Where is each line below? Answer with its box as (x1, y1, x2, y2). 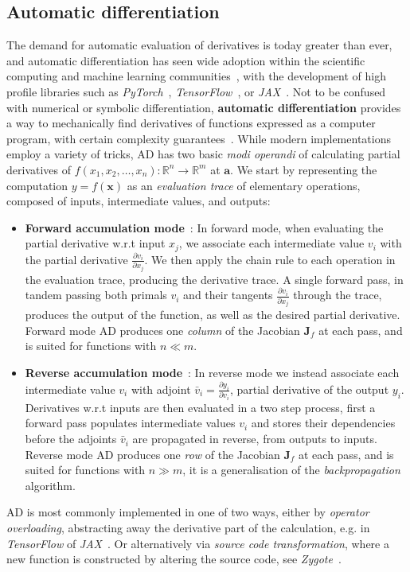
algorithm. (25, 477, 76, 493)
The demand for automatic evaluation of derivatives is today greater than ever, (6, 37, 392, 53)
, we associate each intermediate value (178, 235, 365, 251)
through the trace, (293, 286, 382, 303)
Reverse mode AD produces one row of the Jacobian (25, 446, 280, 462)
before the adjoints (25, 430, 117, 447)
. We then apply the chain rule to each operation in (144, 251, 396, 267)
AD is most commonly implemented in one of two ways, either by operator (6, 504, 369, 520)
